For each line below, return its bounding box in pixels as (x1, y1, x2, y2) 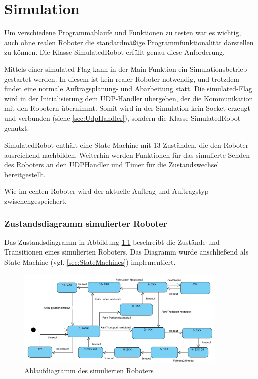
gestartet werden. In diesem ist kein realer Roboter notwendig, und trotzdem (4, 73, 240, 84)
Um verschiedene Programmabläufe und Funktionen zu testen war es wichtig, (4, 27, 241, 38)
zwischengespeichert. (4, 196, 67, 206)
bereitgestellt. (4, 169, 46, 179)
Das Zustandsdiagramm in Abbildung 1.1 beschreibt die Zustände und (4, 236, 220, 247)
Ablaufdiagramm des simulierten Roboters (24, 365, 154, 375)
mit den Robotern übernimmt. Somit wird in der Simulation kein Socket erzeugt (4, 103, 250, 113)
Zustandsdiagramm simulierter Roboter (4, 217, 167, 229)
